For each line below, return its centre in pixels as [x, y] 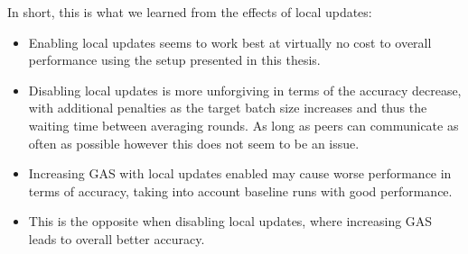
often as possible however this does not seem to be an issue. [194, 143]
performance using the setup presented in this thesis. [174, 60]
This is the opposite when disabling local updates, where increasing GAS [230, 221]
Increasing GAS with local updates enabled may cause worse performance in [240, 173]
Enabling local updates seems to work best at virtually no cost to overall [230, 42]
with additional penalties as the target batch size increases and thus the [228, 108]
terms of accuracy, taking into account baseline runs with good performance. [240, 190]
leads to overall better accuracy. [117, 238]
